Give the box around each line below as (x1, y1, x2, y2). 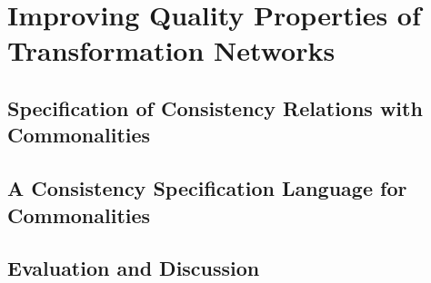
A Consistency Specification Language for (7, 174, 407, 202)
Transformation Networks (7, 32, 336, 69)
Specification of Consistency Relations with (7, 93, 423, 122)
